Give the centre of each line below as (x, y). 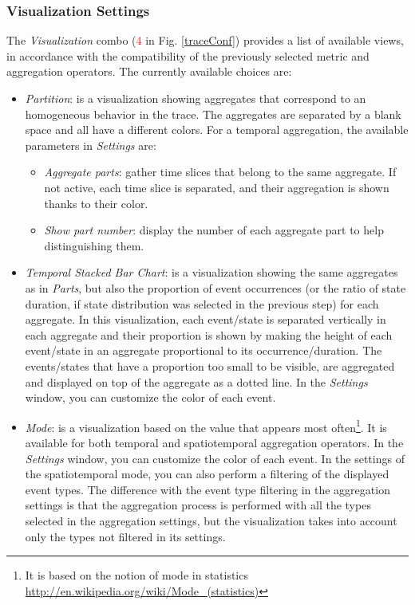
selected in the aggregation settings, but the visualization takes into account (211, 520)
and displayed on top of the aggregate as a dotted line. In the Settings (196, 381)
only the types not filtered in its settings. (125, 536)
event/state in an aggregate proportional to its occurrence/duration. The (204, 350)
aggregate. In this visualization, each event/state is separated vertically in (206, 319)
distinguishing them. (94, 245)
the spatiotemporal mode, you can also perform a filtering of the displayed (207, 474)
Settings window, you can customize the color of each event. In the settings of (215, 458)
